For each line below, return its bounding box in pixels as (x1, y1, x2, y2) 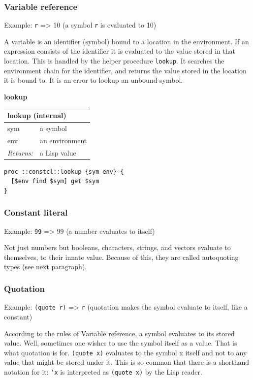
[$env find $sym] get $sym (11, 178, 99, 185)
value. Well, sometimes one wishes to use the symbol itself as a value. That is (4, 338, 237, 348)
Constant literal (4, 206, 68, 219)
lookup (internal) (7, 110, 66, 120)
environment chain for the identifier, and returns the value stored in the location (4, 65, 247, 75)
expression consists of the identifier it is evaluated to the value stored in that (4, 46, 236, 56)
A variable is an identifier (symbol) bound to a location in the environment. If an (4, 36, 249, 46)
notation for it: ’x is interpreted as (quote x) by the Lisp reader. (4, 366, 202, 377)
